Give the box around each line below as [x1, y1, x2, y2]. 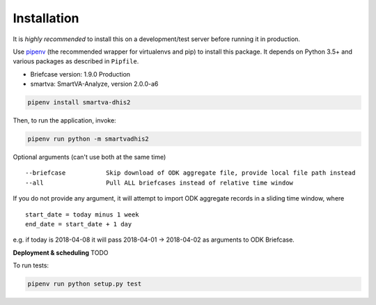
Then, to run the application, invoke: [13, 116, 116, 125]
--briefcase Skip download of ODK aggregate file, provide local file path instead [25, 169, 356, 177]
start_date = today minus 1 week [25, 210, 139, 219]
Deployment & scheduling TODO [13, 248, 109, 257]
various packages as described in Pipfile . [13, 57, 139, 65]
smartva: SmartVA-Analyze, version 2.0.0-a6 [30, 80, 159, 88]
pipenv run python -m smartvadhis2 [27, 135, 149, 143]
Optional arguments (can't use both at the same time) [13, 153, 166, 162]
